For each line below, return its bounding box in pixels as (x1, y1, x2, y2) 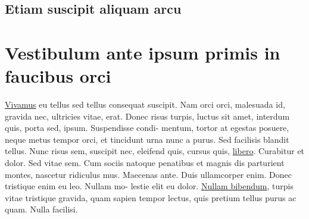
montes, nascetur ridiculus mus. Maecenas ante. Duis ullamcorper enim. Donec (5, 168, 292, 180)
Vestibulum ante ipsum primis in (5, 40, 280, 64)
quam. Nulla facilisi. (5, 203, 78, 215)
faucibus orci (5, 64, 111, 88)
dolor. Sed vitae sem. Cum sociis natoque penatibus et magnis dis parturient (5, 157, 285, 169)
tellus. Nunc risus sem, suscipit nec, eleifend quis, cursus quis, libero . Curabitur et (5, 145, 305, 157)
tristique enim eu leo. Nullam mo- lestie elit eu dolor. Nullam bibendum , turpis (5, 180, 294, 192)
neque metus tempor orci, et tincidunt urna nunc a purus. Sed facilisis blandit (5, 133, 289, 145)
